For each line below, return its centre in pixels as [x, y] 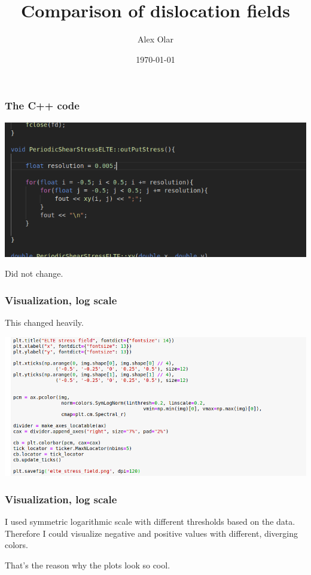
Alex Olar [155, 39]
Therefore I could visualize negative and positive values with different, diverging [151, 533]
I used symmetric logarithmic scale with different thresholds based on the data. [150, 522]
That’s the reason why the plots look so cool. [88, 565]
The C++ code [42, 105]
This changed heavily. [44, 322]
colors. [17, 545]
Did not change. [34, 273]
